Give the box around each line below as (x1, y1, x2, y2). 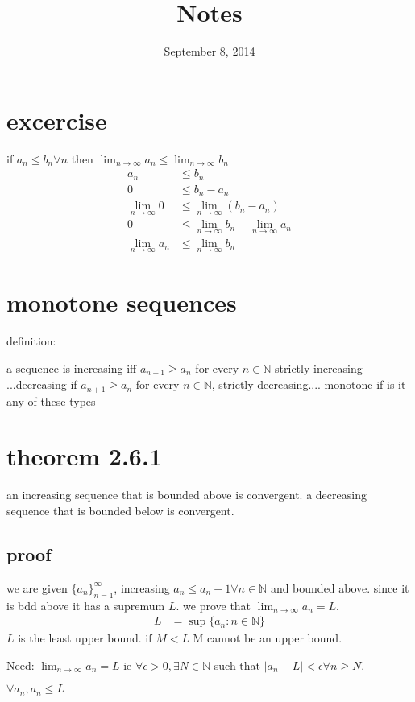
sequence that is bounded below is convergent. (6, 502, 234, 518)
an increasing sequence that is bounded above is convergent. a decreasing (6, 486, 367, 503)
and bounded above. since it (270, 579, 409, 596)
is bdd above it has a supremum (6, 597, 165, 613)
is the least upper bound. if (18, 630, 152, 646)
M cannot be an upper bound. (193, 630, 342, 646)
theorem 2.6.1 (6, 440, 163, 473)
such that (214, 656, 261, 673)
